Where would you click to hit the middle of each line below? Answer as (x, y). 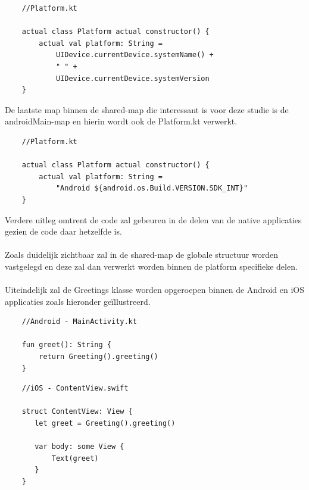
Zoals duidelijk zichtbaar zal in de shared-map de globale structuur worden (141, 255)
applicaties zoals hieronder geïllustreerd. (78, 301)
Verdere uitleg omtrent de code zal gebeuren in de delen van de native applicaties (153, 219)
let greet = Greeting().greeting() (105, 423)
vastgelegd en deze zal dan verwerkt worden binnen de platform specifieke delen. (151, 266)
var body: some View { (79, 447)
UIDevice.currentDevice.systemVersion (132, 78)
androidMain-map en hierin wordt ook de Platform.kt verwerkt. (121, 121)
